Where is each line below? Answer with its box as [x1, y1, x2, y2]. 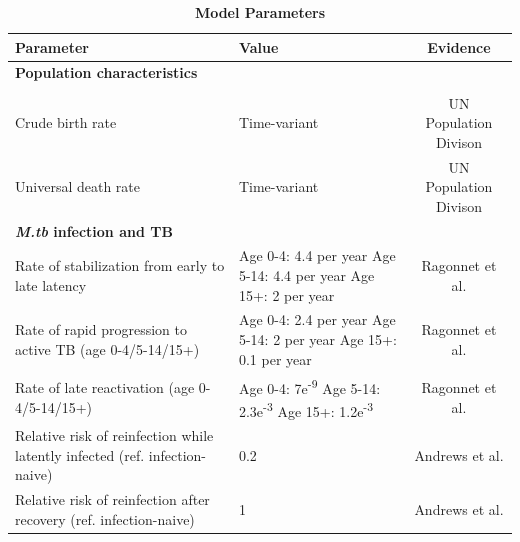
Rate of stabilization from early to [15, 255, 225, 276]
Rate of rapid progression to [15, 319, 187, 340]
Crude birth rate [15, 112, 117, 133]
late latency [15, 274, 87, 295]
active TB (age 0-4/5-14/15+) [15, 338, 200, 359]
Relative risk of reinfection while [15, 425, 214, 446]
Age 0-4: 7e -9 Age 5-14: [238, 374, 381, 398]
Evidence [427, 36, 491, 57]
